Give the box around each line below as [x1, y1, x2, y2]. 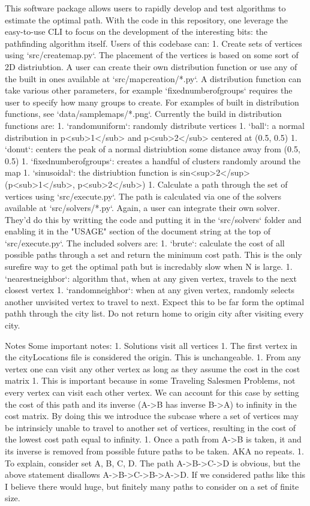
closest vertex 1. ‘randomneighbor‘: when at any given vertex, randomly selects [5, 284, 295, 296]
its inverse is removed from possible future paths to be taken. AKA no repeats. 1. [5, 444, 304, 457]
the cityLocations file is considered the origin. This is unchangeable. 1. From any [5, 351, 302, 363]
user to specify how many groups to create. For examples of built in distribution [5, 95, 299, 108]
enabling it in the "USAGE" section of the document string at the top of [5, 225, 271, 237]
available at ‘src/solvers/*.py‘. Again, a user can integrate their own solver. [5, 201, 280, 214]
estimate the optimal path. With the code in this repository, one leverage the [5, 13, 288, 26]
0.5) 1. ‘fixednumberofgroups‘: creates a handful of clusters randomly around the [5, 154, 300, 167]
